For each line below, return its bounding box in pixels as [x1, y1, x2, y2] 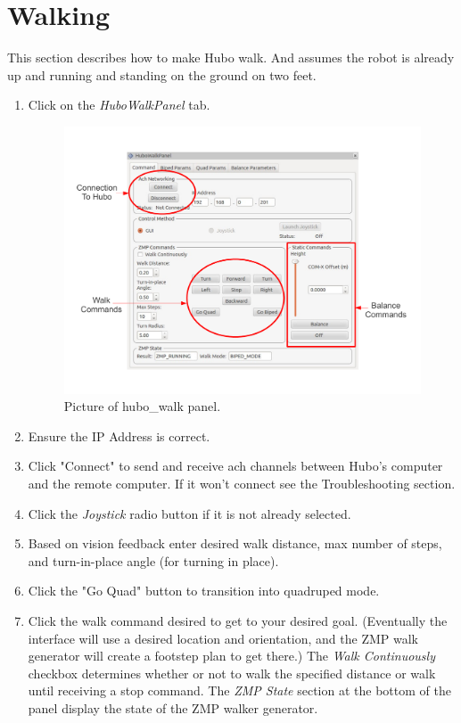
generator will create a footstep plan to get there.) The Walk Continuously [28, 646, 435, 665]
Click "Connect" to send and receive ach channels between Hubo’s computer [28, 456, 443, 475]
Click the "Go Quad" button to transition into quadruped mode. [28, 581, 380, 600]
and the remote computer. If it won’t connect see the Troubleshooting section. [28, 474, 456, 493]
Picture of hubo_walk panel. [63, 397, 221, 415]
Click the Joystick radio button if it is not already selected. [28, 504, 351, 522]
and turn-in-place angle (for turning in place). [28, 551, 279, 570]
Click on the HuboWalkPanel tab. [28, 95, 210, 114]
